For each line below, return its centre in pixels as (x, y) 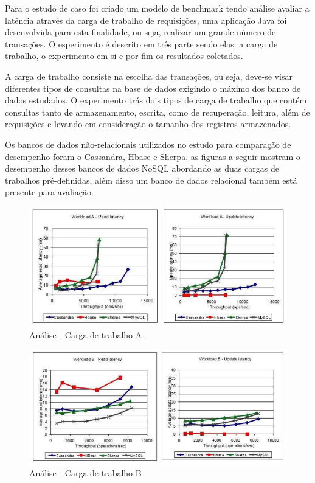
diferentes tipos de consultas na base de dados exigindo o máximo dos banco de (153, 88)
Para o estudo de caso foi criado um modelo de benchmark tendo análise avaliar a (157, 8)
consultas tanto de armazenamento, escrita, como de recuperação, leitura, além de (157, 112)
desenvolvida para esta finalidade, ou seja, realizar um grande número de (140, 32)
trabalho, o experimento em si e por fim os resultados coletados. (124, 56)
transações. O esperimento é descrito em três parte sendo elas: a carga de (141, 43)
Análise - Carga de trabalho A (86, 334)
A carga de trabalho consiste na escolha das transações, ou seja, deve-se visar (149, 76)
